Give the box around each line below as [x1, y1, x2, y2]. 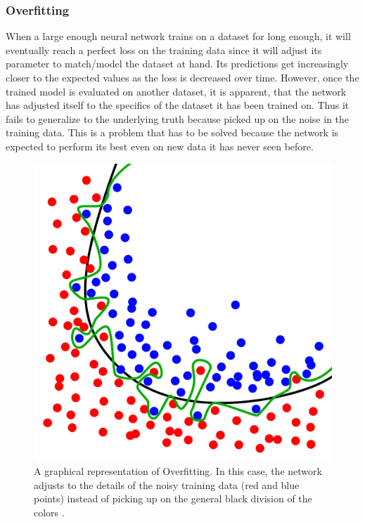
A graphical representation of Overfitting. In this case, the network [34, 464, 322, 478]
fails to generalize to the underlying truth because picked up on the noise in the [6, 111, 350, 126]
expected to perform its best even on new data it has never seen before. [6, 138, 314, 153]
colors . [34, 504, 65, 519]
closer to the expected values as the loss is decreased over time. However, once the [6, 70, 359, 84]
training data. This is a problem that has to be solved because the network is [6, 125, 339, 140]
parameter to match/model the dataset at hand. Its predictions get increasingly [6, 56, 349, 71]
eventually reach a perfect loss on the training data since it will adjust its [6, 42, 322, 57]
